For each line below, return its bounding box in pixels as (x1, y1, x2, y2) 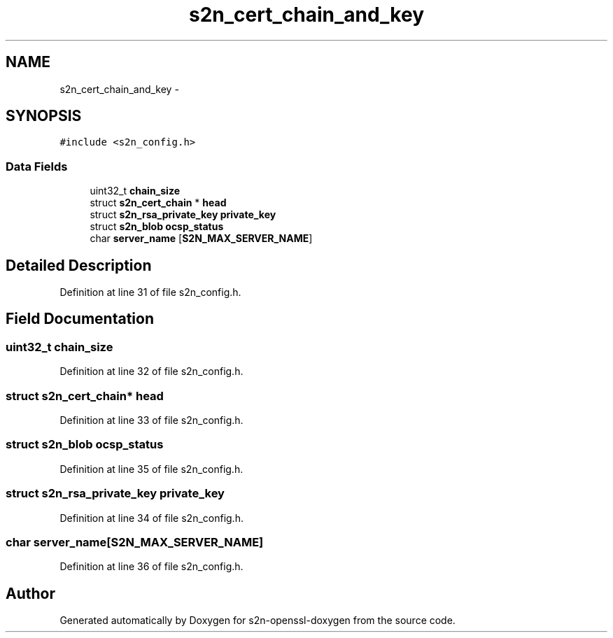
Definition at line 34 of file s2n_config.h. (59, 511, 244, 524)
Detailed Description (6, 256, 152, 274)
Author (6, 584, 55, 602)
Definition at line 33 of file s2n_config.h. (59, 414, 244, 426)
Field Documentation (6, 310, 154, 328)
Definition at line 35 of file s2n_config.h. (59, 462, 244, 475)
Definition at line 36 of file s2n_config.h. (59, 560, 244, 573)
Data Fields (6, 159, 68, 173)
